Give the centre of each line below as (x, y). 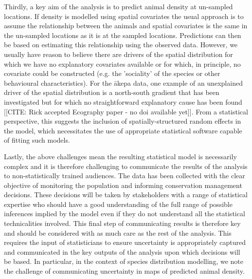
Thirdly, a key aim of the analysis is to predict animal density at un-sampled (118, 6)
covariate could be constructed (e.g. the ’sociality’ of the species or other (112, 73)
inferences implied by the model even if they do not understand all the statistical (125, 214)
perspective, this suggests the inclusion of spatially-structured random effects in (123, 121)
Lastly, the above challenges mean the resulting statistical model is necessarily (120, 156)
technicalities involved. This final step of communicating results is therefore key (122, 223)
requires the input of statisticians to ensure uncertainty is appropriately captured (125, 242)
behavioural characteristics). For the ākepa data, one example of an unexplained (123, 83)
